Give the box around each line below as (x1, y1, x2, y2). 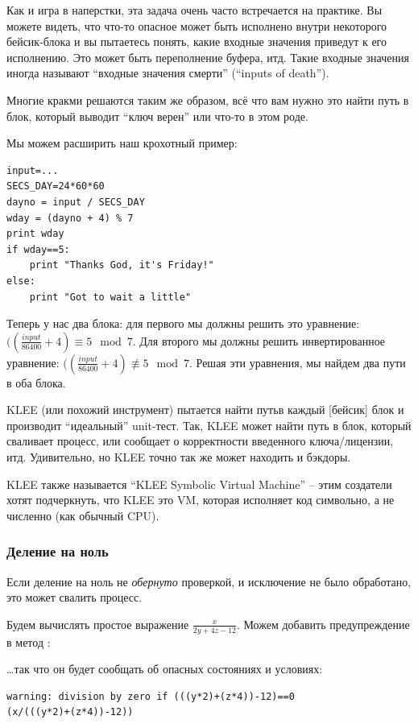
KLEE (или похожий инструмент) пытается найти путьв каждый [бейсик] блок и (6, 401, 404, 418)
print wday (6, 228, 64, 240)
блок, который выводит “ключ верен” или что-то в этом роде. (6, 107, 308, 124)
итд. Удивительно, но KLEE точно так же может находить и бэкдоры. (6, 449, 351, 465)
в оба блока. (6, 374, 66, 391)
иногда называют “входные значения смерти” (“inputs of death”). (6, 64, 329, 81)
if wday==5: (6, 243, 70, 255)
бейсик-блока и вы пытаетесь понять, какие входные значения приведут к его (6, 33, 387, 50)
